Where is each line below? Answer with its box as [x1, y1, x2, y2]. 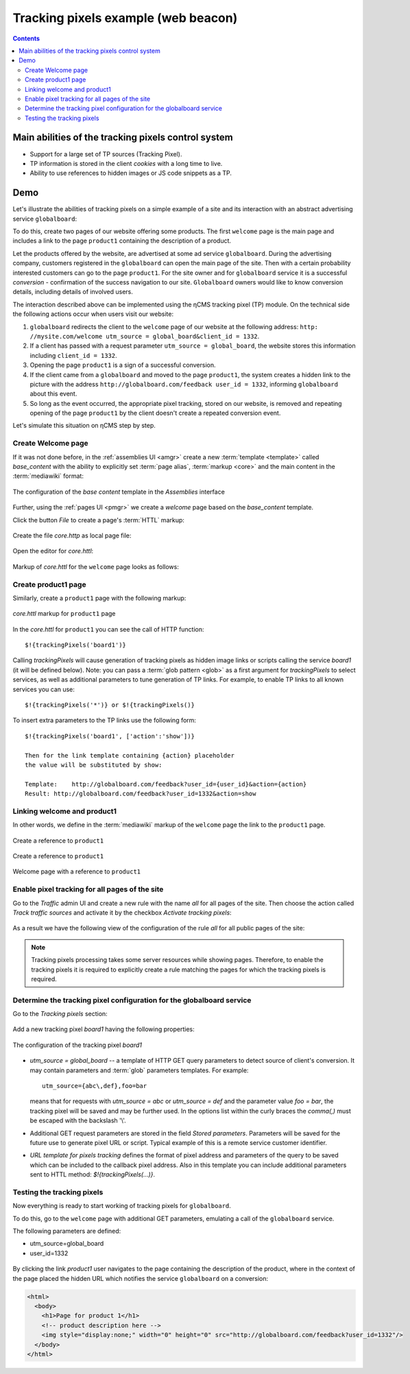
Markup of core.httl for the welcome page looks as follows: [12, 562, 180, 570]
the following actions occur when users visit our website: [12, 310, 174, 318]
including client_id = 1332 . [29, 351, 117, 359]
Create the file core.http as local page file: [12, 531, 132, 540]
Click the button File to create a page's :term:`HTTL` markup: [12, 516, 185, 524]
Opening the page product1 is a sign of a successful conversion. [29, 361, 216, 370]
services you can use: [12, 685, 75, 693]
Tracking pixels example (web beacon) [12, 10, 238, 25]
